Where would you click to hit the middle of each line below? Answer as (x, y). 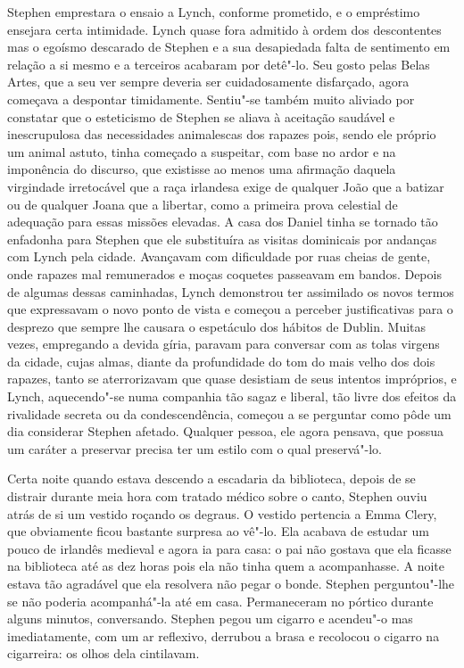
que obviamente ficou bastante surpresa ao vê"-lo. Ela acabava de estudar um (218, 531)
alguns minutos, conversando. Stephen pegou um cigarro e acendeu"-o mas (210, 619)
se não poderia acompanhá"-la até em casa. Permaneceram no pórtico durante (220, 601)
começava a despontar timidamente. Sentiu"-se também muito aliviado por (211, 99)
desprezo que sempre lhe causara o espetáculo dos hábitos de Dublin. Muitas (217, 326)
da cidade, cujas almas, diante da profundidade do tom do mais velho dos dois (221, 361)
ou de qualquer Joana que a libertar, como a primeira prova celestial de (203, 204)
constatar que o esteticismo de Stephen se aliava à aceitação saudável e (201, 116)
